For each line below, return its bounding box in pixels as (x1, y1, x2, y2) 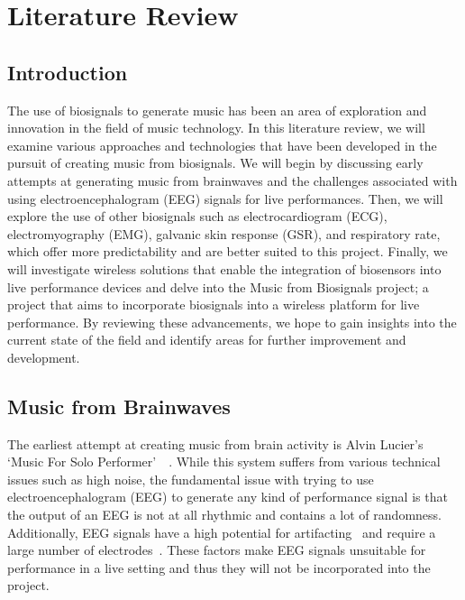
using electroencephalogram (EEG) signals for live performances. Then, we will (7, 189, 443, 208)
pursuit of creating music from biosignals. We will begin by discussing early (7, 153, 424, 172)
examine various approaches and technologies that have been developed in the (7, 135, 437, 154)
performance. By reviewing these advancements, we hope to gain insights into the (7, 312, 457, 331)
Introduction (7, 58, 128, 86)
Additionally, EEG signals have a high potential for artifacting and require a (7, 522, 436, 541)
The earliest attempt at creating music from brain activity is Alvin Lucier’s (7, 434, 424, 453)
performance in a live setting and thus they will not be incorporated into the (7, 558, 431, 577)
